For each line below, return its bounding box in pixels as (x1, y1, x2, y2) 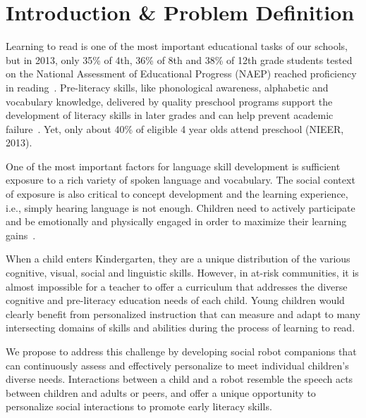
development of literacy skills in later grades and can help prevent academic (6, 108, 334, 122)
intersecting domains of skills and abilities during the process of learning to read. (6, 320, 355, 335)
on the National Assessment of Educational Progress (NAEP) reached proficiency (6, 66, 357, 81)
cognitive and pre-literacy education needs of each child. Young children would (6, 293, 345, 308)
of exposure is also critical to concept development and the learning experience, (6, 186, 348, 201)
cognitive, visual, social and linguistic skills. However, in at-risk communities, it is (6, 265, 359, 280)
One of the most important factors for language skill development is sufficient (6, 158, 341, 173)
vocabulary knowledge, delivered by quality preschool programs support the (6, 94, 333, 108)
